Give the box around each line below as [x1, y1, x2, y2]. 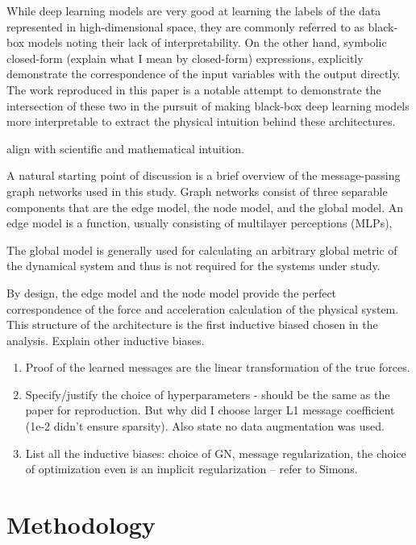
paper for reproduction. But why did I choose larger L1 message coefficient [25, 401, 395, 418]
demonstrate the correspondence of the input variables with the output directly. [6, 65, 401, 82]
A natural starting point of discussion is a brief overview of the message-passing [6, 167, 401, 184]
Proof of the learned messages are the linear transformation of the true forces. [25, 359, 410, 376]
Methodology [6, 508, 156, 541]
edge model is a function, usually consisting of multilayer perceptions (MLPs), [6, 214, 393, 231]
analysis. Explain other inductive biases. [6, 331, 205, 348]
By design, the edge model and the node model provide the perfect [6, 284, 337, 301]
